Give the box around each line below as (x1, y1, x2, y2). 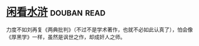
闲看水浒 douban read (6, 5, 105, 19)
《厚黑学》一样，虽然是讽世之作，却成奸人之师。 (6, 33, 126, 40)
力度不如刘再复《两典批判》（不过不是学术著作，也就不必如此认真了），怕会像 (6, 26, 193, 33)
